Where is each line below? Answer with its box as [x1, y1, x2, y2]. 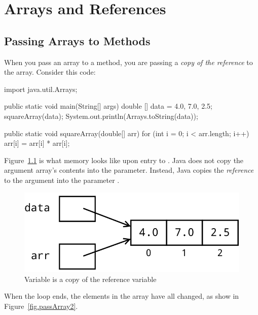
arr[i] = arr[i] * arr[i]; [4, 138, 70, 148]
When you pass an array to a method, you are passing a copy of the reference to [4, 56, 253, 67]
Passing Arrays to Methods [4, 33, 151, 48]
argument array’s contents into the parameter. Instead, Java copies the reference [4, 165, 254, 175]
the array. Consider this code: [4, 67, 96, 77]
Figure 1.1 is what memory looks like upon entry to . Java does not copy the [4, 154, 244, 165]
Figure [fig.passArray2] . [4, 300, 78, 311]
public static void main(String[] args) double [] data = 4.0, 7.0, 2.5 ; [4, 101, 212, 111]
